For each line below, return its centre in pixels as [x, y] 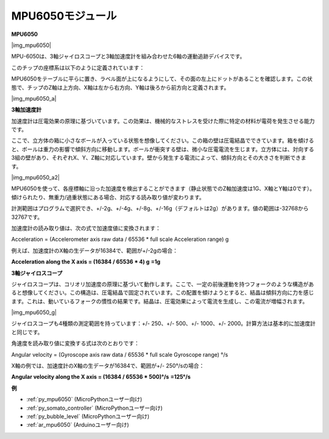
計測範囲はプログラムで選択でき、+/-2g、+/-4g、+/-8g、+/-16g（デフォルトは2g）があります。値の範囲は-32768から [160, 209]
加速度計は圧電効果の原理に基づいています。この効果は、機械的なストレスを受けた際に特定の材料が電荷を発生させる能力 [163, 121]
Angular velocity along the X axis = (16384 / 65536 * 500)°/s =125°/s [101, 377]
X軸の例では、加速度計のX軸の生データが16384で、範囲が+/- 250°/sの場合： [108, 366]
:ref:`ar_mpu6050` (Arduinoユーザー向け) [78, 425]
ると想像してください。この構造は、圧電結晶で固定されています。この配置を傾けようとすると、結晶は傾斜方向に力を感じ [163, 293]
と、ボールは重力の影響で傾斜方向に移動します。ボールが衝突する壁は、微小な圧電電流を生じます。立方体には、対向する [163, 149]
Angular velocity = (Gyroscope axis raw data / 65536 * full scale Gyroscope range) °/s [120, 354]
